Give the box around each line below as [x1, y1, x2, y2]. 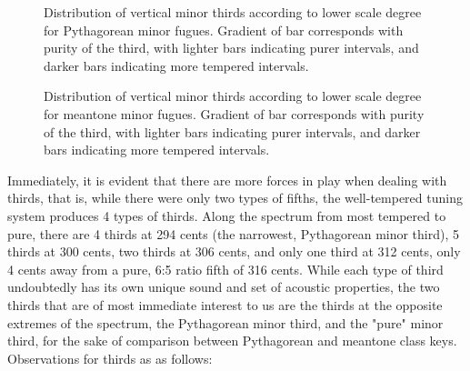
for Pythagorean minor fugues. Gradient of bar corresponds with [44, 20, 404, 39]
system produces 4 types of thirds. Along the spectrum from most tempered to [7, 206, 446, 225]
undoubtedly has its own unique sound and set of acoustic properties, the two [7, 277, 440, 296]
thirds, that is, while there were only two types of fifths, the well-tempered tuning [7, 188, 463, 207]
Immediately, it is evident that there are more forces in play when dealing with [7, 170, 447, 189]
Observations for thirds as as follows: [7, 348, 213, 367]
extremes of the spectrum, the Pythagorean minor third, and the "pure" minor [7, 313, 444, 332]
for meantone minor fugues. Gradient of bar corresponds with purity [44, 104, 425, 123]
